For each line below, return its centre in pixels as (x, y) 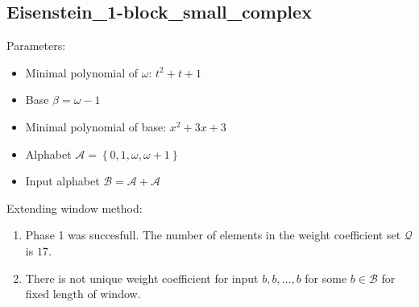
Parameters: (36, 46)
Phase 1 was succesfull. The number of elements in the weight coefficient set (213, 235)
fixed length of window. (83, 294)
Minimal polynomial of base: (96, 126)
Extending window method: (75, 207)
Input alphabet (62, 181)
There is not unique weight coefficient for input (142, 278)
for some (326, 278)
